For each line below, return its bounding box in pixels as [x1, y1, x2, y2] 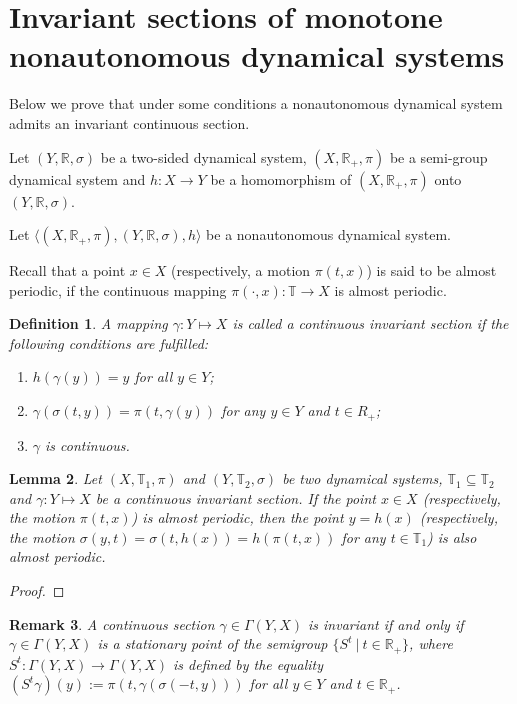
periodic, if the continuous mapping [9, 279, 227, 300]
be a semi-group [389, 146, 488, 167]
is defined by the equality [173, 653, 323, 674]
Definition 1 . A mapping [9, 313, 168, 334]
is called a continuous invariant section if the [232, 313, 509, 334]
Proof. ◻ [9, 580, 65, 601]
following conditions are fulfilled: [9, 332, 209, 353]
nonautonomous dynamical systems [9, 35, 505, 76]
